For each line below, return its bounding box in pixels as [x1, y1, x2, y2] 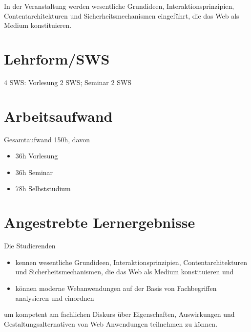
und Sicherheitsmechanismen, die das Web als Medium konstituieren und [15, 266, 234, 277]
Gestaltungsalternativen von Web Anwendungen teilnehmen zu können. [4, 318, 218, 329]
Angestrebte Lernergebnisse [4, 212, 195, 232]
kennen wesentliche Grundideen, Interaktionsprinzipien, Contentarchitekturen [15, 257, 247, 267]
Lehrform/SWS [4, 48, 110, 68]
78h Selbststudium [15, 183, 71, 194]
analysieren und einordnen [15, 292, 94, 303]
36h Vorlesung [15, 151, 58, 161]
